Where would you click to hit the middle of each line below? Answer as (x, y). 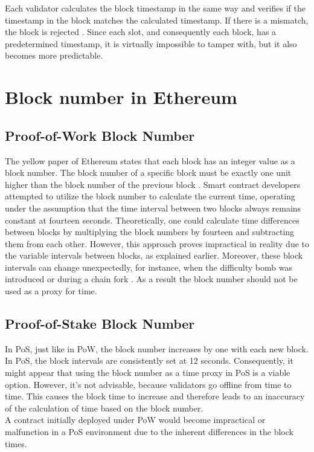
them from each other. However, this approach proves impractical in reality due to (157, 243)
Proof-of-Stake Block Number (100, 324)
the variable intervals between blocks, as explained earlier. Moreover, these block (154, 255)
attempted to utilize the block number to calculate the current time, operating (150, 196)
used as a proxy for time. (51, 291)
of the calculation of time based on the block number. (104, 408)
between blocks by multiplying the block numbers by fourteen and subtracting (150, 232)
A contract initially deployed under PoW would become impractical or (135, 420)
